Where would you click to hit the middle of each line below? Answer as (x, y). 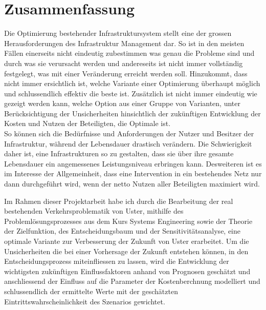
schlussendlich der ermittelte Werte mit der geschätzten (91, 291)
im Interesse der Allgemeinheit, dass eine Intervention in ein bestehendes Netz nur (133, 173)
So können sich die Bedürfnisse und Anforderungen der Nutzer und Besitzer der (129, 133)
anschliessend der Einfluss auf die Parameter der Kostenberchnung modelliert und (132, 281)
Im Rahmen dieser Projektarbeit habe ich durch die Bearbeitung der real (119, 201)
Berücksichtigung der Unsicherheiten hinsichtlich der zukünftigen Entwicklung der (132, 113)
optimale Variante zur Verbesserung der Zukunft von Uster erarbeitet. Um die (127, 241)
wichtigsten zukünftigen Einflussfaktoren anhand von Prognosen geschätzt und (127, 271)
